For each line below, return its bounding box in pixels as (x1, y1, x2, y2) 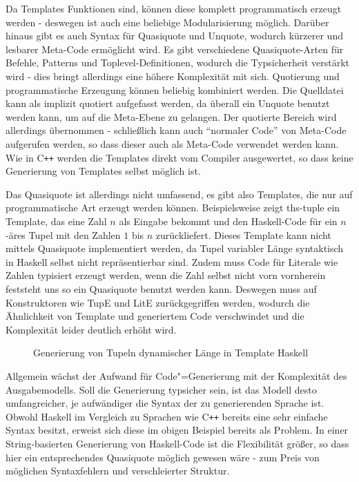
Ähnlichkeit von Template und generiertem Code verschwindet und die (6, 309, 304, 323)
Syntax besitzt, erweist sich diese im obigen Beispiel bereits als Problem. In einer (6, 423, 349, 437)
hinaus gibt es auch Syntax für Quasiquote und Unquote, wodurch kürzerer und (6, 28, 343, 43)
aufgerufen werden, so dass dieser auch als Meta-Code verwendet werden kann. (6, 136, 339, 151)
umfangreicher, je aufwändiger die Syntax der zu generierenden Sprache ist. (6, 396, 324, 410)
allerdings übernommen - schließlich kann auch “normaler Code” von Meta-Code (6, 123, 347, 137)
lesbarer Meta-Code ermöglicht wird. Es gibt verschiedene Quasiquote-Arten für (6, 41, 344, 56)
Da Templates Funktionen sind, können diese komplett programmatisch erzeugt (6, 1, 342, 15)
